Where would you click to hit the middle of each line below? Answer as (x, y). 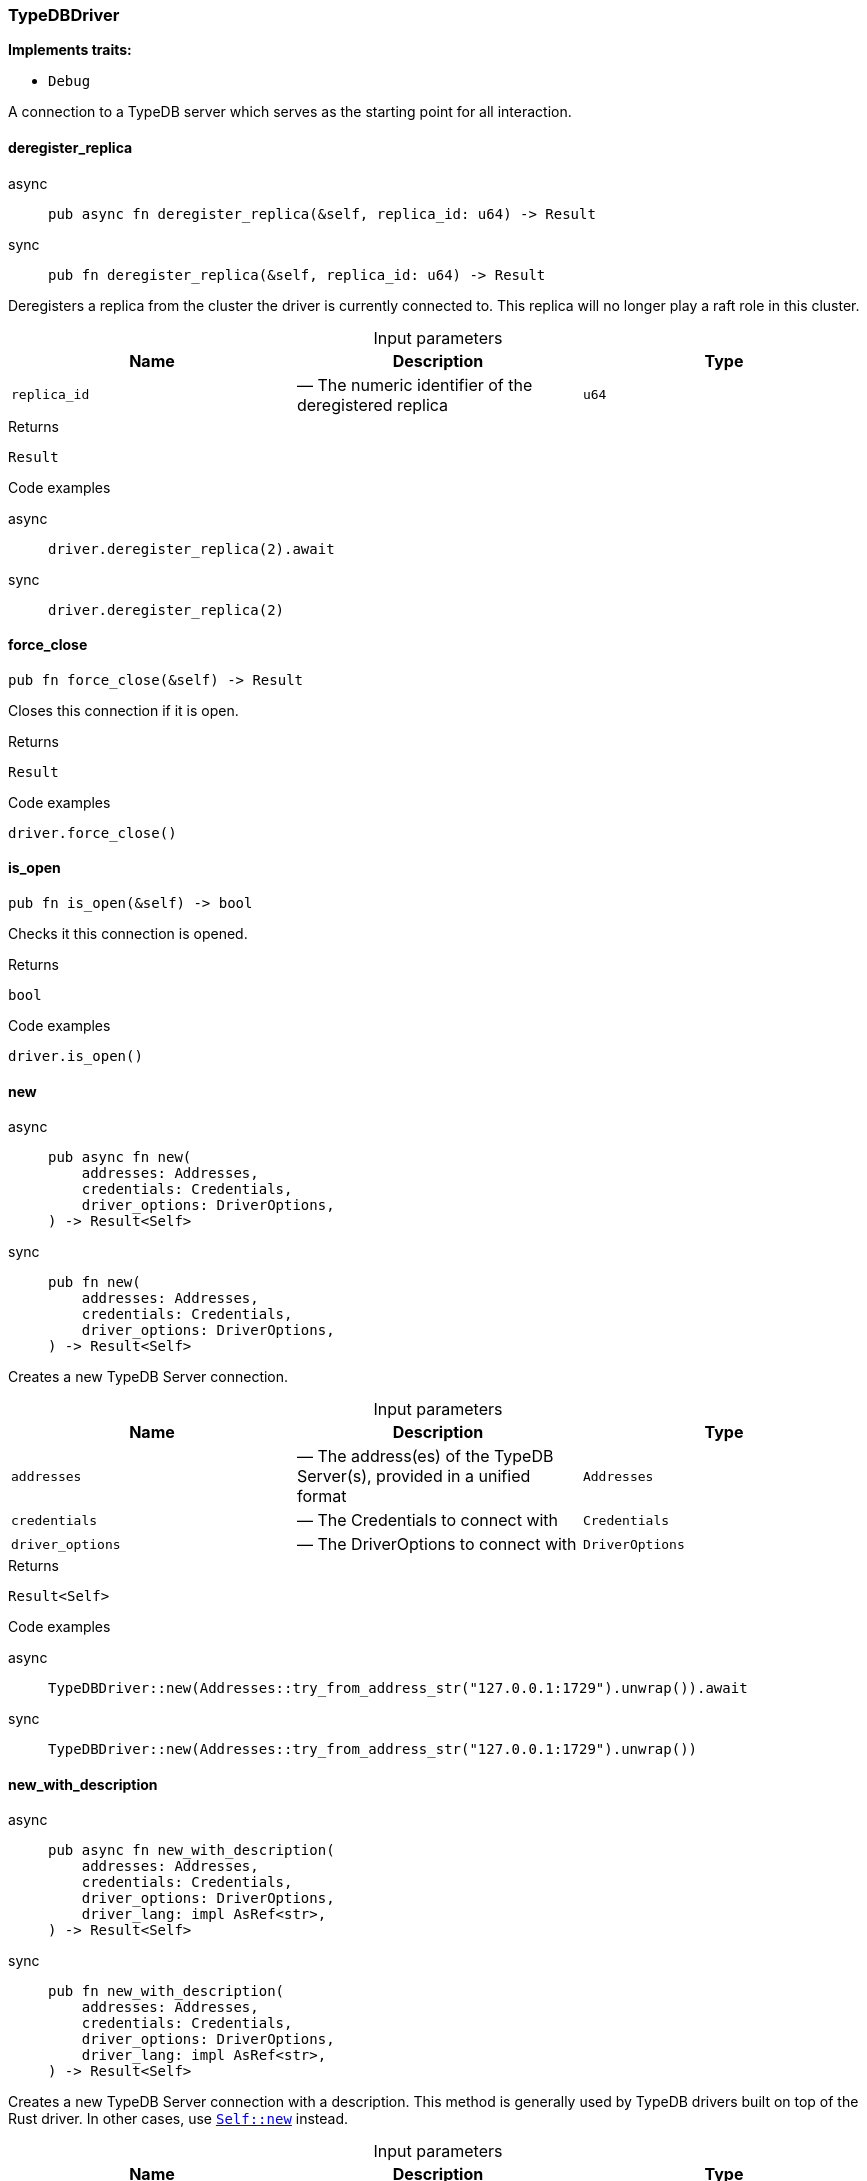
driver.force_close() (92, 832)
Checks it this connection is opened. (128, 934)
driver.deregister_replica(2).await (191, 548)
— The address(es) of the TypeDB (425, 1456)
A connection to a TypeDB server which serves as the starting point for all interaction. (290, 112)
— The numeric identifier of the (414, 384)
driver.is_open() (75, 1056)
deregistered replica (372, 404)
